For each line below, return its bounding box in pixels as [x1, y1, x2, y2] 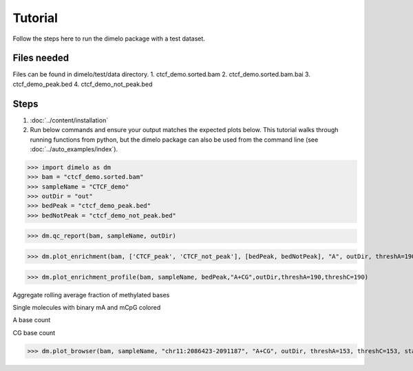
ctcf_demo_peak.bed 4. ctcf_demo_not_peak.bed [12, 80, 153, 88]
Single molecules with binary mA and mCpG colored [12, 303, 161, 311]
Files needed [12, 52, 70, 64]
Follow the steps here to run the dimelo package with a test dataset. [12, 34, 206, 43]
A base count [12, 316, 51, 324]
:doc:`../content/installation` [30, 116, 109, 124]
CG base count [12, 328, 56, 337]
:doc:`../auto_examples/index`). [30, 145, 118, 153]
